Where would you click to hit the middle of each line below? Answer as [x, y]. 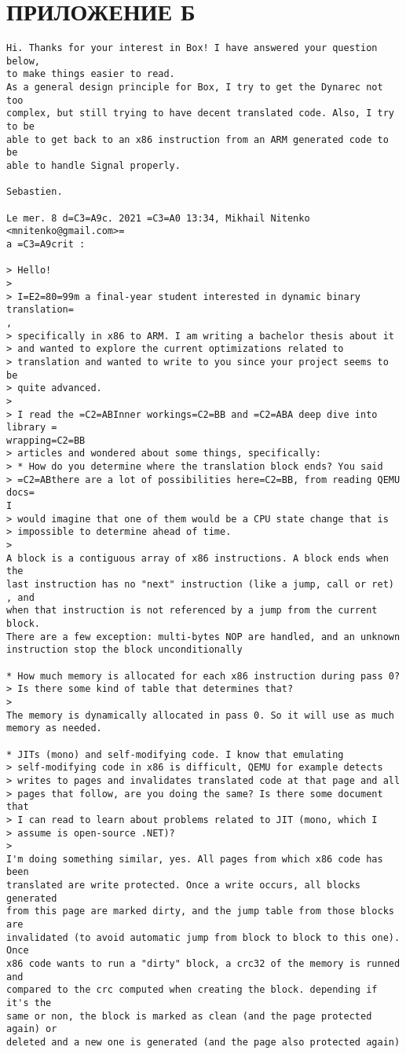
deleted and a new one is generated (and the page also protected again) [203, 1042]
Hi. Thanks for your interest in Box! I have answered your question [192, 48]
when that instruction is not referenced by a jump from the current [192, 611]
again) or [32, 1029]
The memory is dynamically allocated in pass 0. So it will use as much [200, 715]
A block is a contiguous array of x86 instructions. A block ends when [198, 558]
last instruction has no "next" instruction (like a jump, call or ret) [200, 585]
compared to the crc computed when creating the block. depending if [192, 990]
